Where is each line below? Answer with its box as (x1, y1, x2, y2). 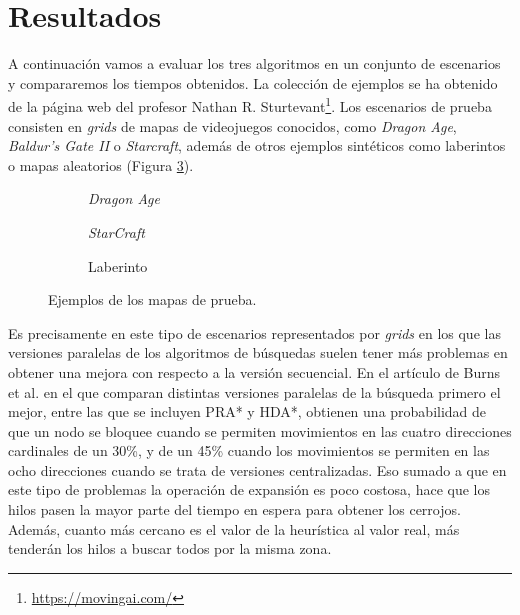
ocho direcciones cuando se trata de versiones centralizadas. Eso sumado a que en (8, 459, 507, 480)
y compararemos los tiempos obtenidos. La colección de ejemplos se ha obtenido (8, 72, 498, 93)
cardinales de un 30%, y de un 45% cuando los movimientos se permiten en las (8, 440, 490, 461)
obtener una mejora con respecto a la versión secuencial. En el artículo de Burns (8, 361, 501, 382)
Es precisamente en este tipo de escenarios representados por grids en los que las (8, 322, 501, 343)
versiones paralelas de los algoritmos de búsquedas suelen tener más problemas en (8, 342, 508, 363)
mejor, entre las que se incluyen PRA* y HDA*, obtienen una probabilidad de (8, 401, 487, 422)
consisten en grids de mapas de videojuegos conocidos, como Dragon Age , (8, 115, 457, 136)
